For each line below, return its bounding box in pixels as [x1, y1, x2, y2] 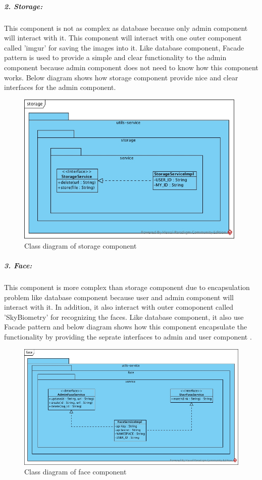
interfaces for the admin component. [4, 82, 116, 92]
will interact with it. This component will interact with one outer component [4, 32, 242, 43]
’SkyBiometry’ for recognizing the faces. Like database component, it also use [4, 311, 244, 322]
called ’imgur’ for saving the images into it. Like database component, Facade [4, 42, 244, 53]
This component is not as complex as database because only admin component [4, 22, 248, 33]
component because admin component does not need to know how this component [4, 62, 258, 72]
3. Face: [4, 260, 32, 270]
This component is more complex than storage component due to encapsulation [4, 281, 250, 292]
